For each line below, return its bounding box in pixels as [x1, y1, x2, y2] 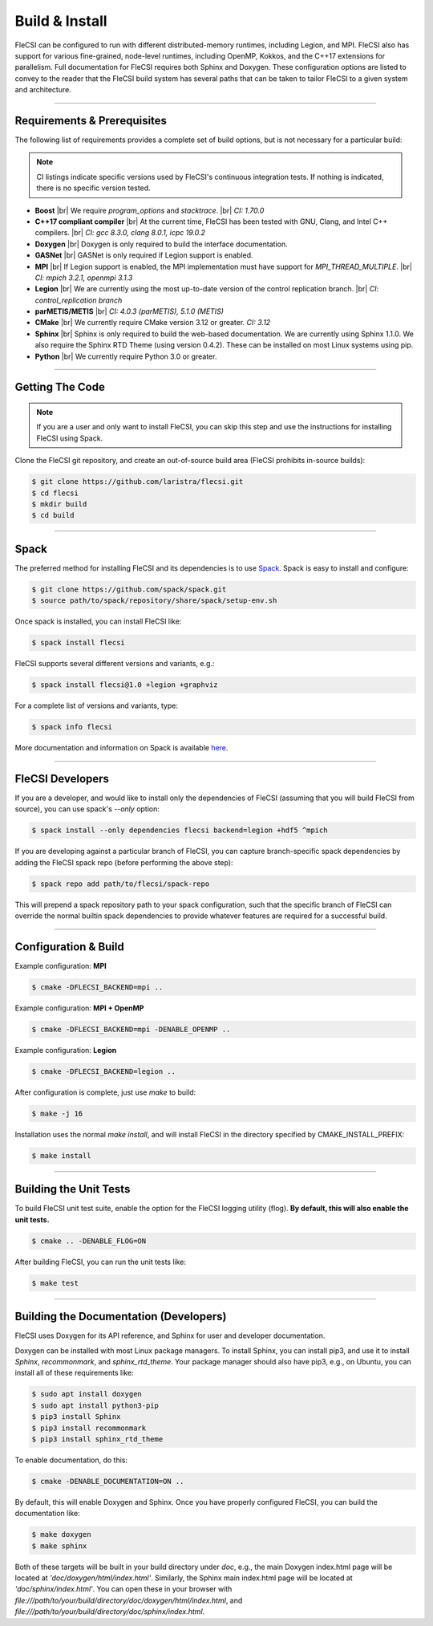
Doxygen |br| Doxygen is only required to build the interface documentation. [34, 239, 288, 249]
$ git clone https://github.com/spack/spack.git [31, 584, 227, 594]
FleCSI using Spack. [36, 433, 103, 443]
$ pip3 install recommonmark [31, 1423, 147, 1433]
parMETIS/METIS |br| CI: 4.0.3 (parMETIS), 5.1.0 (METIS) [34, 307, 225, 316]
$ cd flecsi [31, 488, 79, 498]
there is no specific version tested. [36, 183, 152, 193]
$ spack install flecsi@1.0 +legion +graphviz [31, 681, 218, 689]
